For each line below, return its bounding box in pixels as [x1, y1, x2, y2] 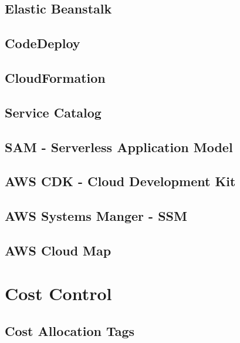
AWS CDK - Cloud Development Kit [5, 172, 236, 190]
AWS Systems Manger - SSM [5, 207, 187, 225]
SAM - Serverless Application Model [5, 137, 233, 156]
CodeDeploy [5, 34, 80, 52]
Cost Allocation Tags [5, 322, 135, 340]
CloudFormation [5, 68, 106, 86]
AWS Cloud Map [5, 241, 111, 259]
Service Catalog [5, 103, 102, 121]
